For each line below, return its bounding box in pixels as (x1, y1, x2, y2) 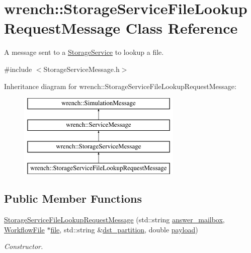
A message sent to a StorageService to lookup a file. (4, 47, 164, 57)
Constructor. (4, 241, 43, 251)
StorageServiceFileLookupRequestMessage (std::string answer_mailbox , (4, 214, 225, 225)
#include (4, 63, 32, 74)
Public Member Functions (4, 191, 142, 206)
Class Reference (125, 18, 238, 38)
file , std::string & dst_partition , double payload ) (50, 224, 198, 234)
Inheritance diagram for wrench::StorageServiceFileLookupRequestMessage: (4, 80, 236, 91)
